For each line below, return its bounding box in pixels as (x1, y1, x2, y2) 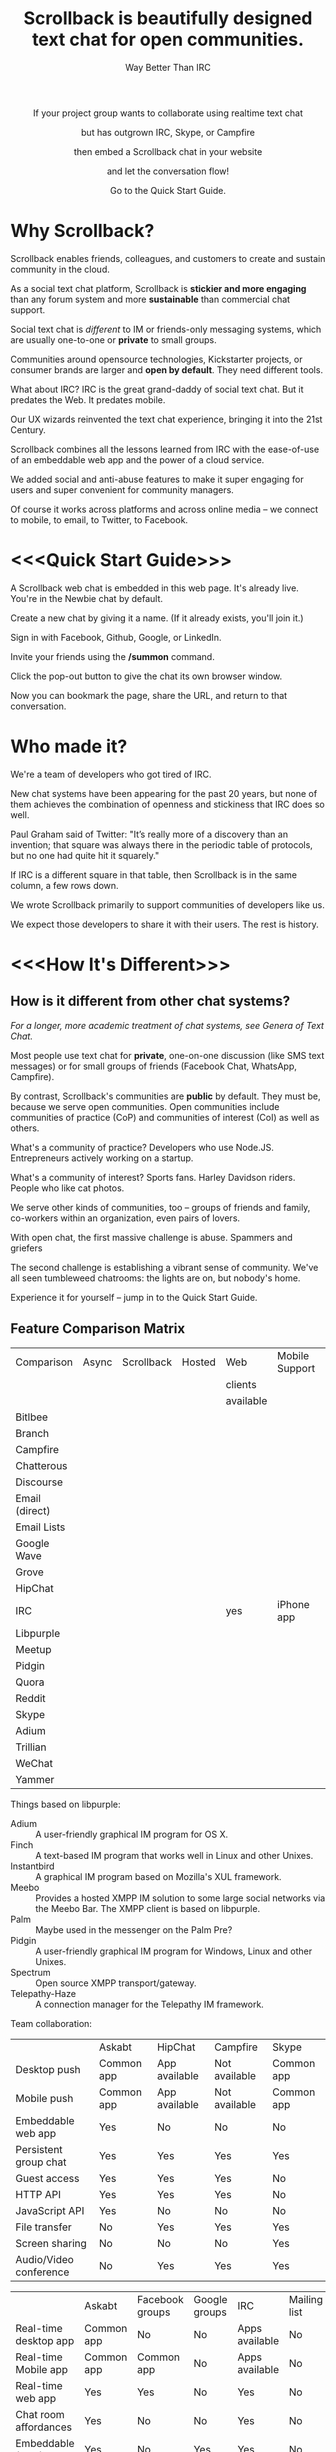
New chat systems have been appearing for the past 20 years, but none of (10, 787, 318, 799)
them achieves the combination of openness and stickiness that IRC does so (10, 798, 325, 810)
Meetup (15, 1642, 52, 1656)
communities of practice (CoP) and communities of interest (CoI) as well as (10, 1111, 320, 1123)
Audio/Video (15, 2252, 75, 2266)
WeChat (15, 1756, 53, 1770)
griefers (10, 1242, 43, 1254)
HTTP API (15, 2187, 62, 2201)
